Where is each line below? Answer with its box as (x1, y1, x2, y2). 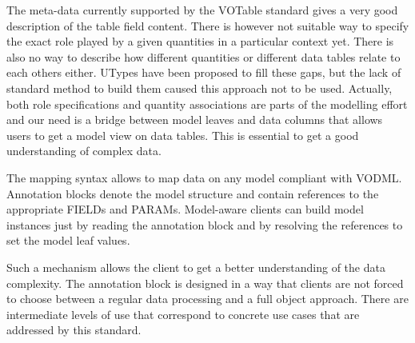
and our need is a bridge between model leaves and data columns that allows (6, 111, 383, 128)
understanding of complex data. (6, 142, 162, 159)
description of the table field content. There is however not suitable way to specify (6, 17, 409, 34)
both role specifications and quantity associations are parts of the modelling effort (6, 95, 408, 112)
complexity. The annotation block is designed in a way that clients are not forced (6, 274, 404, 291)
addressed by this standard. (6, 321, 142, 338)
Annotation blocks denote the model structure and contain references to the (6, 185, 379, 201)
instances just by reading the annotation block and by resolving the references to (6, 216, 403, 233)
